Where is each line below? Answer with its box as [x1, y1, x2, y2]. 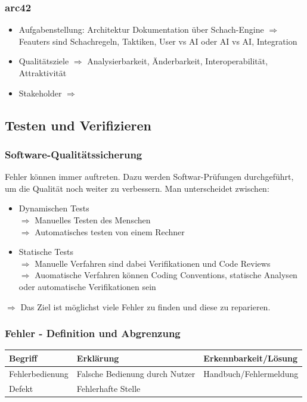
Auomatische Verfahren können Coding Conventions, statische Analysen [35, 269, 297, 281]
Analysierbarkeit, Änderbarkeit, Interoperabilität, [87, 55, 268, 67]
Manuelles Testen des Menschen [35, 213, 151, 226]
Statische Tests [18, 245, 74, 258]
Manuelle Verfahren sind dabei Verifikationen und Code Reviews [35, 257, 271, 269]
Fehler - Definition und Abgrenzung [5, 326, 181, 341]
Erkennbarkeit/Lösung [203, 351, 298, 364]
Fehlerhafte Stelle [76, 382, 141, 394]
